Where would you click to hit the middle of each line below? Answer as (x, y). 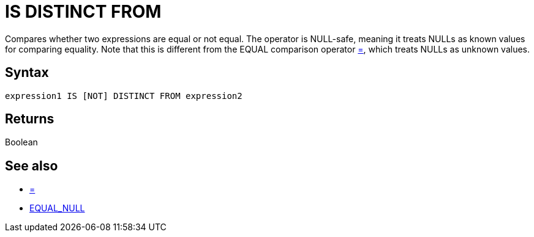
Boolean (21, 142)
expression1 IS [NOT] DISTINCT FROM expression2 (124, 96)
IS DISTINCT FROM (83, 12)
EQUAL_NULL (57, 208)
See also (32, 166)
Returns (30, 119)
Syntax (27, 73)
